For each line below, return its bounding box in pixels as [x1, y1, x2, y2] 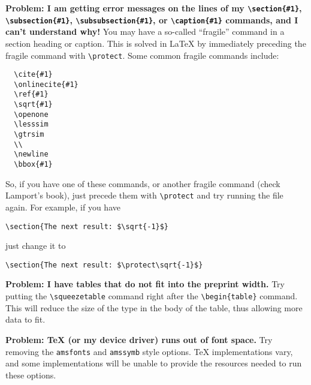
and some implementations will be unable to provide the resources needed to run [5, 357, 302, 369]
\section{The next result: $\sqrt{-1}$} [5, 222, 169, 231]
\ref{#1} [14, 90, 49, 99]
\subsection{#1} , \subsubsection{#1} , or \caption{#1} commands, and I [5, 13, 298, 26]
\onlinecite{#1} [14, 80, 78, 89]
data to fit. [5, 313, 46, 326]
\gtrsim [14, 130, 44, 139]
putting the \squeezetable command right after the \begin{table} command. [5, 290, 298, 302]
